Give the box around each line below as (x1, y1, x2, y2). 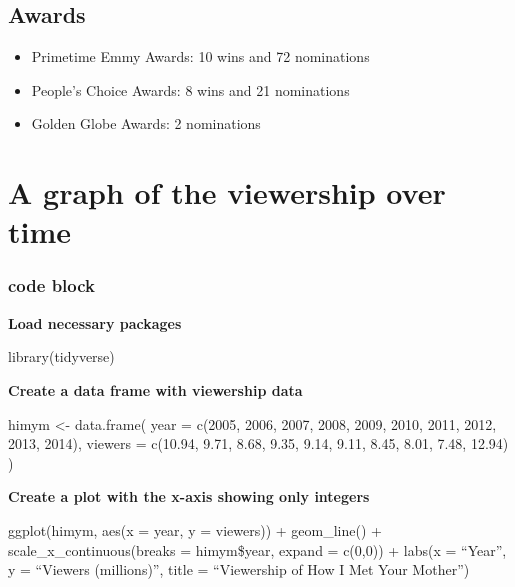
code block (8, 273, 95, 298)
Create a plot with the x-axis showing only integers (8, 486, 370, 507)
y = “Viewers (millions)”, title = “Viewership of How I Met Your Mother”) (8, 559, 470, 580)
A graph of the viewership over (8, 172, 446, 213)
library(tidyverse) (8, 346, 115, 367)
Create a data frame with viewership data (8, 379, 303, 400)
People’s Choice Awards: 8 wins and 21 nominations (31, 79, 350, 100)
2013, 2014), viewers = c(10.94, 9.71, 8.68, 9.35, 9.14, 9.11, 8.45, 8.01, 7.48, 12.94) (8, 433, 509, 454)
